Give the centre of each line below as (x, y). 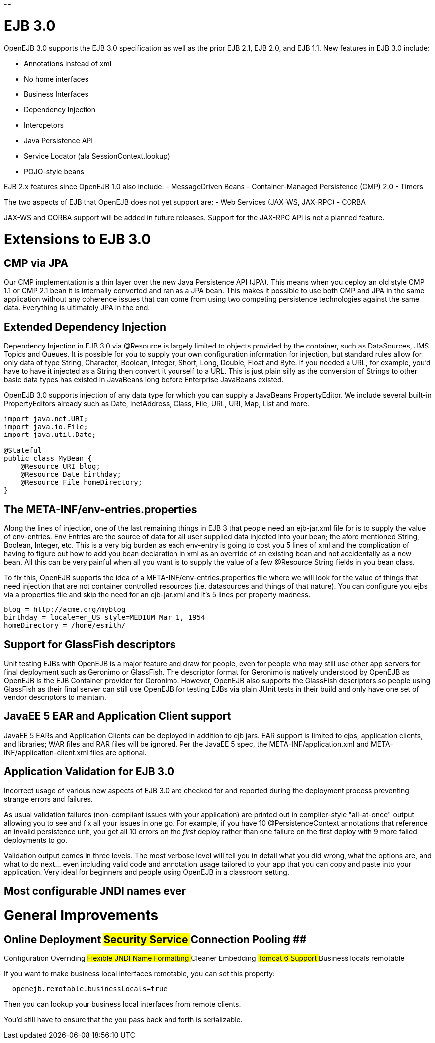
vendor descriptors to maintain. (55, 697)
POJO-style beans (54, 171)
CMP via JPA (36, 263)
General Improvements (81, 915)
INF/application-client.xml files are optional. (75, 752)
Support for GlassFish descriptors (90, 644)
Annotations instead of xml (68, 63)
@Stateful (23, 451)
